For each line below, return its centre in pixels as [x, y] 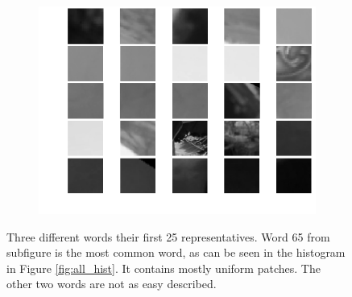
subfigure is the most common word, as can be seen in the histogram [176, 252]
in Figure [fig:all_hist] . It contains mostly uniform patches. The [164, 268]
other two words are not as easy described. [112, 284]
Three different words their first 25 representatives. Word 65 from [168, 236]
